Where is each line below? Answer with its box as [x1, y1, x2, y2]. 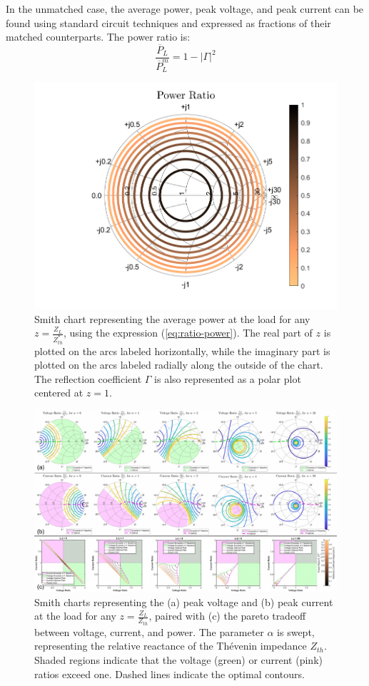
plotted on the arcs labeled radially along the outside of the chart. [34, 357, 323, 372]
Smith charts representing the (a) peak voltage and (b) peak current [34, 594, 333, 609]
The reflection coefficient [34, 371, 142, 386]
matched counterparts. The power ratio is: [6, 29, 191, 44]
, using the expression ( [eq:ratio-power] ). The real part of [64, 325, 313, 340]
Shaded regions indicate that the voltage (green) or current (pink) [34, 652, 323, 667]
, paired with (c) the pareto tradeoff [148, 608, 306, 623]
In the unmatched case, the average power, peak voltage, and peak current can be [6, 1, 364, 16]
